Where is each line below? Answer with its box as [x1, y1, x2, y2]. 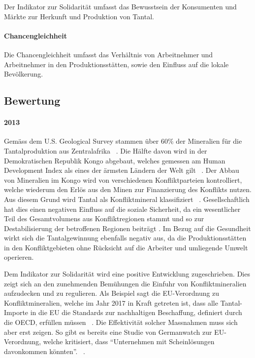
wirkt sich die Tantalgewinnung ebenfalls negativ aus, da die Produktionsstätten [4, 233, 247, 243]
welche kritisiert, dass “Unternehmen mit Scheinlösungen [43, 336, 215, 347]
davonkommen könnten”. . [4, 346, 85, 356]
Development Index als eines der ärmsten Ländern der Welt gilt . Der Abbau [4, 165, 239, 175]
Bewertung [4, 93, 61, 108]
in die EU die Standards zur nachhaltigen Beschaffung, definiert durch [30, 307, 242, 318]
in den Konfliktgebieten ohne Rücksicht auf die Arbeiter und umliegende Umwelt [4, 242, 248, 252]
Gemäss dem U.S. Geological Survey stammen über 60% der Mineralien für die [4, 136, 242, 146]
